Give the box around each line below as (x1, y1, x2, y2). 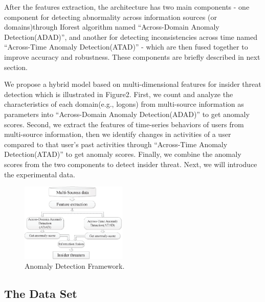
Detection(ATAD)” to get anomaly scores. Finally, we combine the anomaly (4, 149, 241, 159)
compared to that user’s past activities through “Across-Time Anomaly (4, 138, 228, 149)
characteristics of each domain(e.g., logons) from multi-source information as (4, 99, 244, 109)
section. (4, 61, 28, 72)
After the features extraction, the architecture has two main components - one (4, 2, 250, 12)
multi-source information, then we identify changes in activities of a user (4, 129, 231, 140)
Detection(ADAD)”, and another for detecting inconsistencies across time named (4, 31, 257, 42)
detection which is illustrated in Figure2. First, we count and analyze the (4, 88, 233, 99)
